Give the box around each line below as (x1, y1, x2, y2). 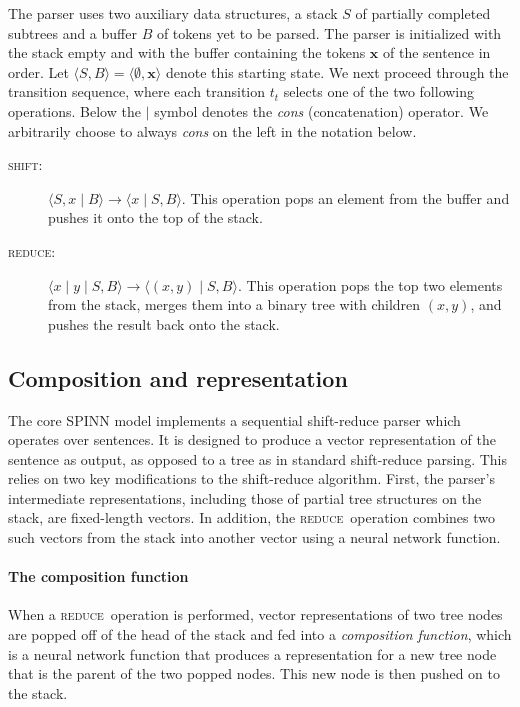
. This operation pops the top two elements (237, 274, 503, 295)
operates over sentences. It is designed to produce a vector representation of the (8, 429, 496, 450)
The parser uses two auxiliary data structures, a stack (8, 3, 338, 23)
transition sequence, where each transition (8, 81, 266, 102)
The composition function (8, 566, 189, 587)
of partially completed (355, 3, 491, 23)
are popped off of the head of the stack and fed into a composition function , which (8, 624, 512, 645)
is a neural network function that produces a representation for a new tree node (8, 643, 497, 664)
